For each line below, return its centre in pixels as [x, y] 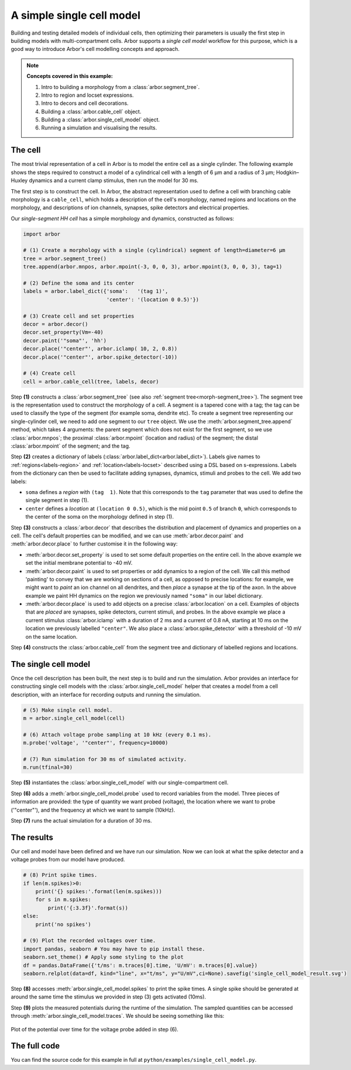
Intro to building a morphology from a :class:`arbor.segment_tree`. [121, 87]
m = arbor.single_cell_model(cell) [74, 718]
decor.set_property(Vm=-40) [63, 332]
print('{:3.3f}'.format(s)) [88, 908]
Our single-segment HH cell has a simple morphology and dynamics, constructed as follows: [123, 218]
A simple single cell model [75, 15]
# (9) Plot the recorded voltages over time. [90, 941]
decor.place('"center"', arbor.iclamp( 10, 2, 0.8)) [100, 349]
